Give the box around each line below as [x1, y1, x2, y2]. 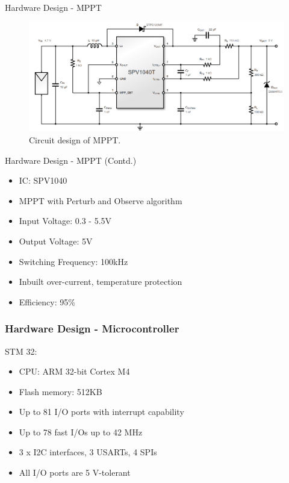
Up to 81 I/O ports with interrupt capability [19, 405, 184, 418]
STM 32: [5, 344, 37, 357]
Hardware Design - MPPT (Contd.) [5, 154, 137, 166]
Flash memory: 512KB [19, 385, 102, 397]
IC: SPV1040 [19, 174, 67, 187]
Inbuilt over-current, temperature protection [19, 275, 182, 288]
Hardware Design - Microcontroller [5, 321, 179, 336]
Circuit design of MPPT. [29, 133, 121, 146]
